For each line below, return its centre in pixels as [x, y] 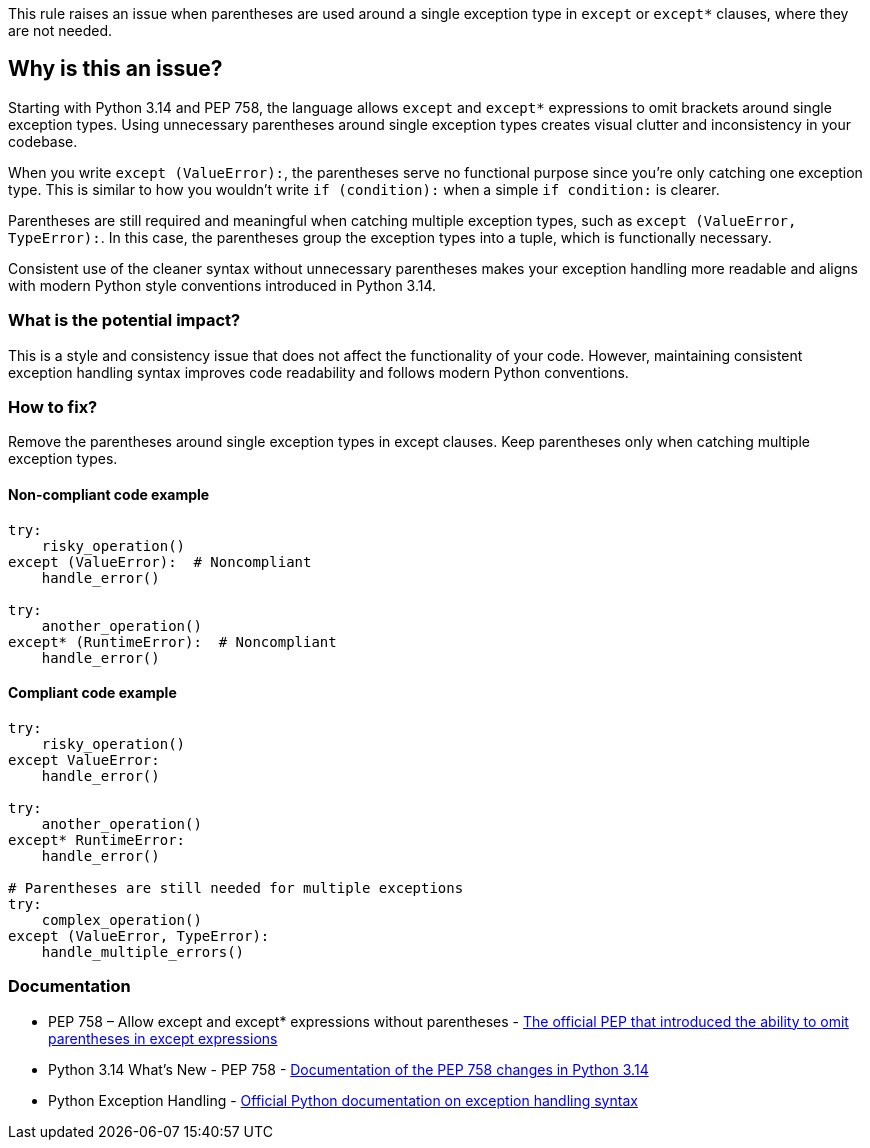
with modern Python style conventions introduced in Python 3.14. [222, 285]
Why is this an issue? [115, 69]
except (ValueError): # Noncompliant [160, 561]
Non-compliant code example [109, 494]
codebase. [43, 141]
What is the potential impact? [124, 320]
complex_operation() [121, 919]
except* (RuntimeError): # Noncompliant [172, 641]
